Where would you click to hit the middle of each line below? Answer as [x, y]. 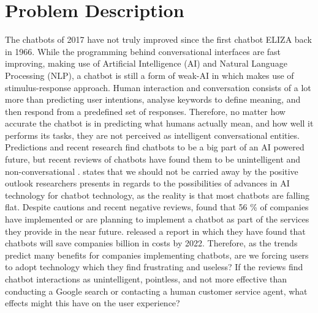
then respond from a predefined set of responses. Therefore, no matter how [145, 111]
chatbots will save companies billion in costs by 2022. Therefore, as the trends [151, 243]
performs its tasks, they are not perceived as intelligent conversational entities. [152, 135]
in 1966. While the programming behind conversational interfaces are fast [143, 51]
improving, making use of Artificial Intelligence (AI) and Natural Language [146, 63]
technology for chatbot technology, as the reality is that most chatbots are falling [157, 195]
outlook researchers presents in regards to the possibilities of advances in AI [147, 183]
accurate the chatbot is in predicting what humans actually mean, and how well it [159, 123]
